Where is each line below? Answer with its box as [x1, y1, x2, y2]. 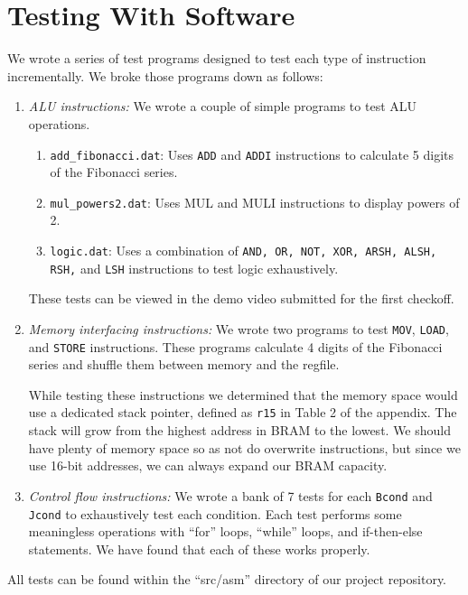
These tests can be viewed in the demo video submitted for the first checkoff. [28, 289, 454, 308]
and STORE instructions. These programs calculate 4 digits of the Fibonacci [28, 337, 443, 356]
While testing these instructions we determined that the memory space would [28, 385, 458, 404]
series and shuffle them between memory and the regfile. [28, 355, 340, 374]
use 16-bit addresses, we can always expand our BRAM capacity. [28, 456, 388, 475]
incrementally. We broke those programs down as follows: [7, 66, 323, 85]
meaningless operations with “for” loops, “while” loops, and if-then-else [28, 522, 423, 541]
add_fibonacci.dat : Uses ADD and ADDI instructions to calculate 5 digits [50, 144, 454, 163]
